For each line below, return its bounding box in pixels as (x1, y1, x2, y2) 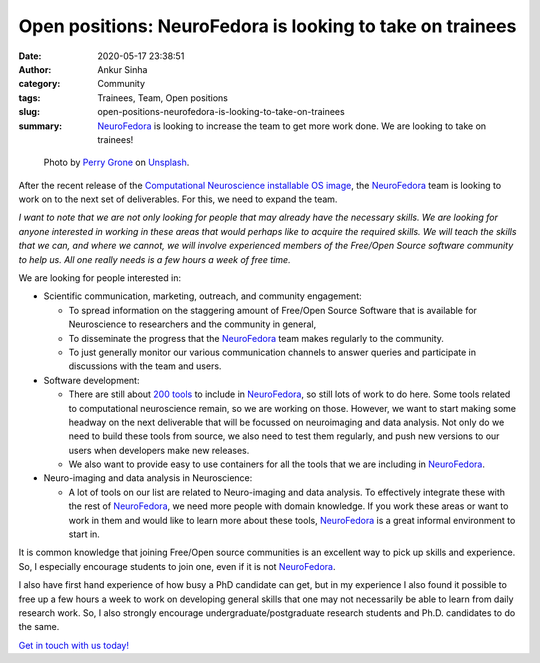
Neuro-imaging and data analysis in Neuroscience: (43, 472, 253, 484)
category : (18, 78, 61, 90)
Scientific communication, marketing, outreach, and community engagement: (43, 290, 362, 302)
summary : (18, 120, 63, 132)
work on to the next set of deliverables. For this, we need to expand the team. (18, 193, 338, 205)
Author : (18, 63, 52, 75)
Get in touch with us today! (18, 639, 130, 651)
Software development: (43, 374, 140, 386)
